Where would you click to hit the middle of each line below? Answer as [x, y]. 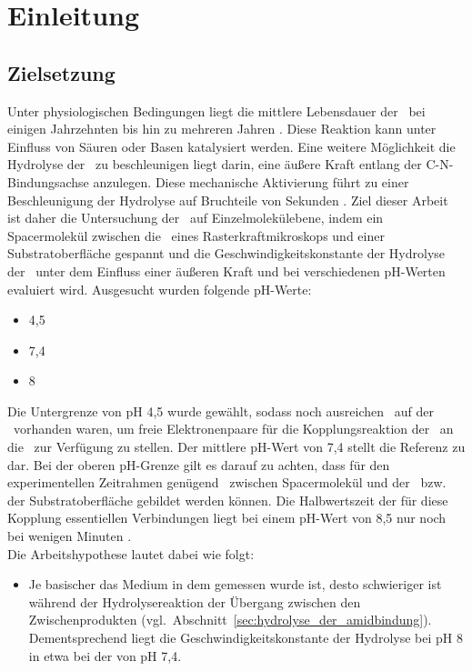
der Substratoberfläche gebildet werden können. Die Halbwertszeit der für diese [228, 500]
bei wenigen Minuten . [70, 536]
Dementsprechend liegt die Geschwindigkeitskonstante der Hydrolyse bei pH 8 [246, 638]
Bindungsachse [48, 181]
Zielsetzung [61, 72]
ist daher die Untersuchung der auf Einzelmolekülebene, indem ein [196, 218]
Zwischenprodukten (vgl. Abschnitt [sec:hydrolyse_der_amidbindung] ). [230, 620]
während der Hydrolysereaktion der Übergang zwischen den [195, 601]
